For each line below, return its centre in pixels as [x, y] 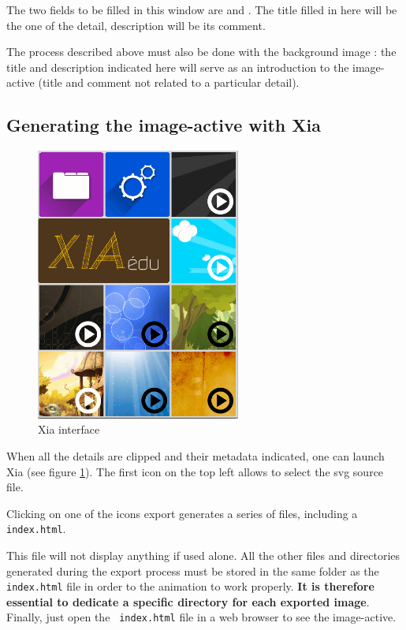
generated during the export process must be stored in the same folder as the [193, 570]
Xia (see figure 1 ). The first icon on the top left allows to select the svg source [195, 471]
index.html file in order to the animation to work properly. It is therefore [190, 586]
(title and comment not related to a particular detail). [169, 82]
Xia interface [69, 429]
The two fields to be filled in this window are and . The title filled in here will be [202, 9]
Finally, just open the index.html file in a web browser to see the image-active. [201, 617]
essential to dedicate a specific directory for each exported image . [188, 601]
